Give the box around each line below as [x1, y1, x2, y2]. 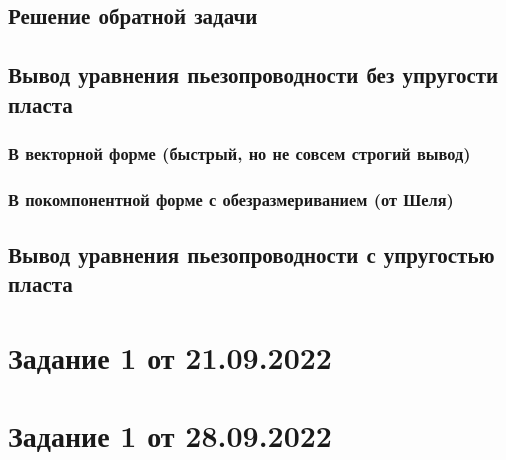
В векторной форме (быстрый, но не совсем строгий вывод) [8, 140, 471, 165]
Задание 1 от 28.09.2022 [8, 415, 332, 456]
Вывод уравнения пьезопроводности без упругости [8, 59, 499, 90]
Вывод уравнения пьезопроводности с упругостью [8, 239, 495, 270]
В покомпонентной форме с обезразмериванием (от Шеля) [8, 186, 454, 211]
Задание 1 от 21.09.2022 [8, 337, 332, 377]
